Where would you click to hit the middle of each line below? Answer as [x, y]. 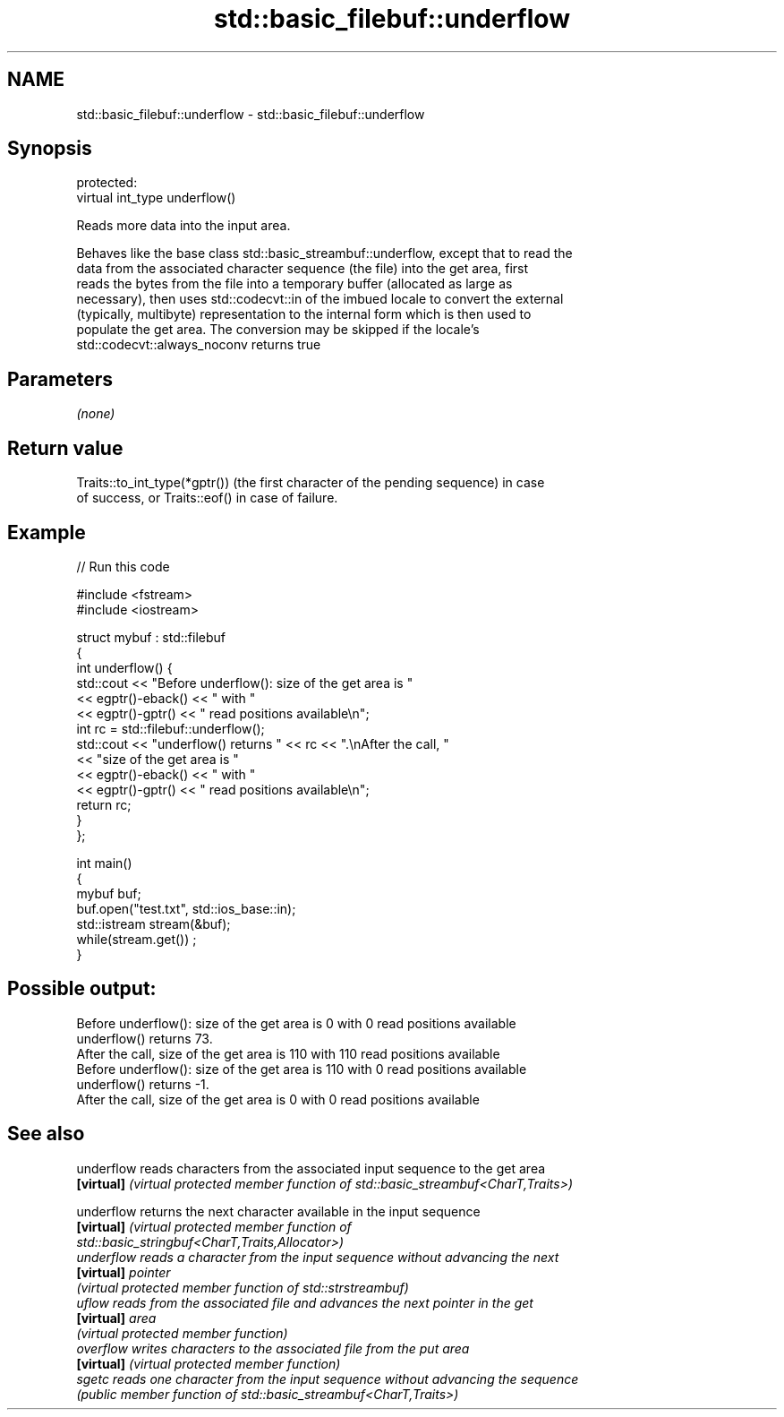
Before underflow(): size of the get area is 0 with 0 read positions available [296, 1023]
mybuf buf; [109, 893]
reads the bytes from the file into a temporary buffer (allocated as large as [294, 284]
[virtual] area [116, 1318]
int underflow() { [124, 667]
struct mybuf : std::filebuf [151, 637]
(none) [96, 414]
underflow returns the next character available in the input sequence [278, 1211]
